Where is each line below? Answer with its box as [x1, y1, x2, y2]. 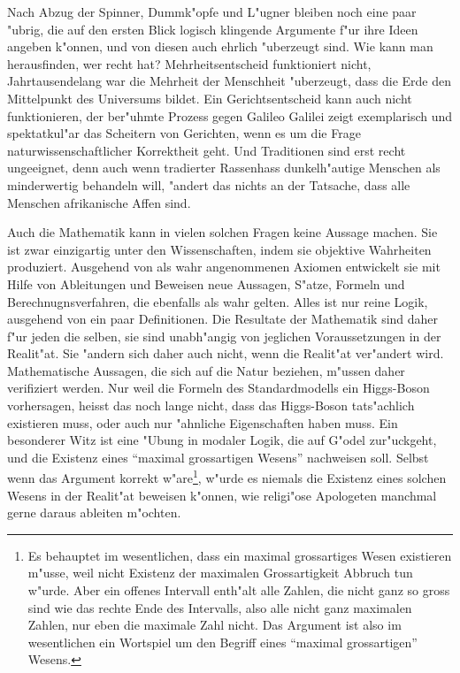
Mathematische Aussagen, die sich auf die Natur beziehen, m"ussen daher [7, 361, 405, 379]
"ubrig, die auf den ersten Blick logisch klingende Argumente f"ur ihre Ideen [7, 19, 418, 38]
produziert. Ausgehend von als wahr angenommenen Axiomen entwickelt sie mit [7, 257, 441, 276]
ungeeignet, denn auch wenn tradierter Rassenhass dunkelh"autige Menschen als [7, 158, 441, 177]
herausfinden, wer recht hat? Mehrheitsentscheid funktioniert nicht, [7, 54, 372, 73]
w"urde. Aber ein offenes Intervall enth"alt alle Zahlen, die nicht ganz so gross [27, 581, 450, 600]
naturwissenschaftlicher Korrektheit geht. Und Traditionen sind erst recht [7, 141, 406, 159]
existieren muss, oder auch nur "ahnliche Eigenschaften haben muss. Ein [7, 413, 398, 432]
